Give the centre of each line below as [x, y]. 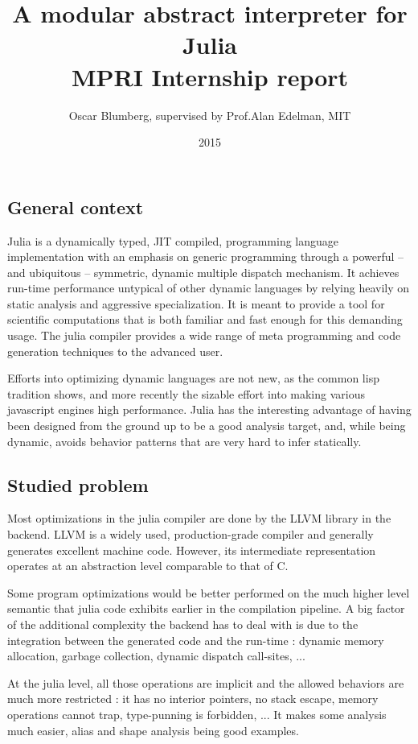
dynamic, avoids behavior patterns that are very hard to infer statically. [184, 441]
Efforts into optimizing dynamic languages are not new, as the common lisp [193, 378]
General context [76, 207]
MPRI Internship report [210, 76]
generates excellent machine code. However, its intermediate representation [192, 550]
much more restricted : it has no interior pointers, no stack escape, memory [193, 699]
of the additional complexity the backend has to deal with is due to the [183, 624]
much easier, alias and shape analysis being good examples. [153, 730]
